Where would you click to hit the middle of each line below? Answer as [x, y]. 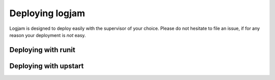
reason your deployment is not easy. [48, 35]
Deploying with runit [43, 50]
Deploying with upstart [47, 66]
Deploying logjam [47, 13]
